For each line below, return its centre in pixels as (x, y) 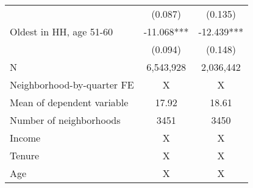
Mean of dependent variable (69, 102)
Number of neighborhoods (65, 120)
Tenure (25, 155)
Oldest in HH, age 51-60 (61, 31)
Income (25, 138)
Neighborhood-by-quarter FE (72, 85)
